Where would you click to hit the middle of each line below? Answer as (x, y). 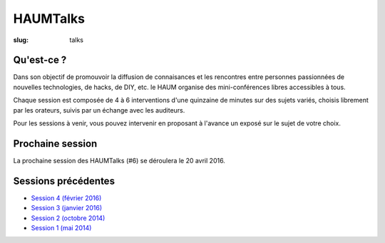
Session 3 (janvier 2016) (67, 208)
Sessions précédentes (64, 181)
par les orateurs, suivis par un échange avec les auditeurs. (99, 110)
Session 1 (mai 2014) (61, 228)
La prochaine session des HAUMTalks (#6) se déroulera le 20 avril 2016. (119, 160)
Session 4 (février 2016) (66, 198)
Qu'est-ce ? (40, 60)
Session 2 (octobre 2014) (68, 218)
